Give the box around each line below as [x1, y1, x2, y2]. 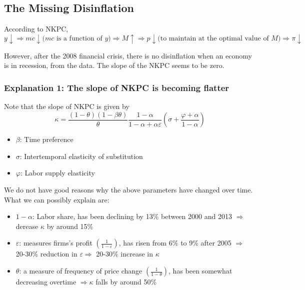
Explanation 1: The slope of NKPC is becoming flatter [4, 81, 229, 93]
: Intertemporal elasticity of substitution [19, 150, 143, 161]
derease [15, 220, 38, 231]
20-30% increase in [96, 248, 153, 259]
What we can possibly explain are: [4, 194, 109, 204]
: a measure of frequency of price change [19, 265, 142, 276]
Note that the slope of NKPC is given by [4, 101, 129, 111]
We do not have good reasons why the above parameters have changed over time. [4, 184, 253, 195]
